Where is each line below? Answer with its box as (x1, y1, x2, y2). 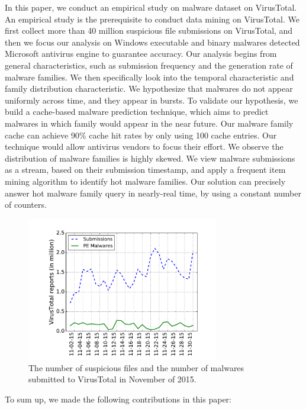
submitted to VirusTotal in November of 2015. (28, 373, 197, 385)
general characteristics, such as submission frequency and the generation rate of (5, 59, 293, 71)
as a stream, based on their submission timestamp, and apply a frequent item (5, 163, 286, 176)
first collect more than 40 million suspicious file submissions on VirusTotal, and (5, 24, 293, 37)
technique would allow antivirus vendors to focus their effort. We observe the (5, 140, 284, 153)
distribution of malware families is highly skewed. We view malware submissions (5, 152, 295, 164)
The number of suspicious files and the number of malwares (28, 361, 244, 373)
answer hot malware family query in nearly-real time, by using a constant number (5, 186, 301, 199)
